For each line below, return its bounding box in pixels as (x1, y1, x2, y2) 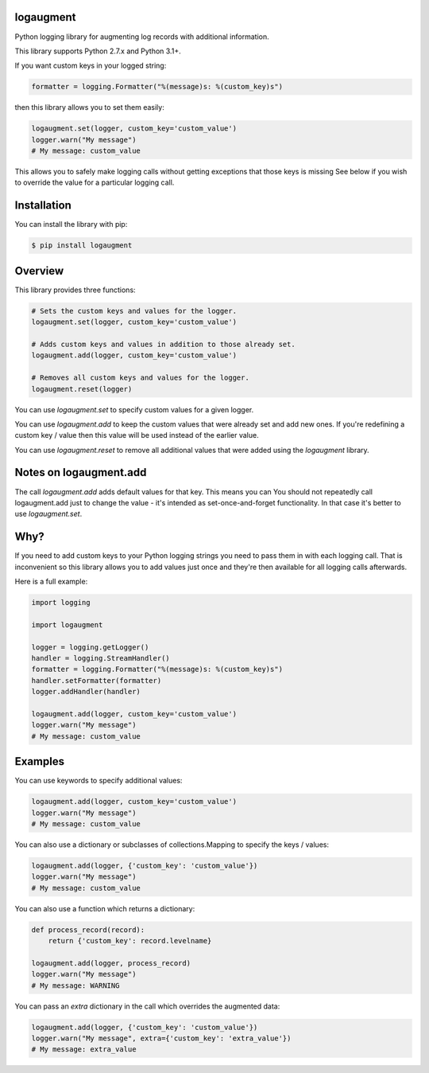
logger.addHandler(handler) (31, 687, 141, 696)
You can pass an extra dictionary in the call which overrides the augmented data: (14, 1001, 280, 1011)
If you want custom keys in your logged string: (14, 60, 167, 71)
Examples (14, 755, 65, 768)
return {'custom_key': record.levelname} (48, 936, 212, 946)
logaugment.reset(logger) (31, 384, 133, 393)
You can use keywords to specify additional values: (14, 776, 183, 786)
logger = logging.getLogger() (31, 642, 149, 652)
